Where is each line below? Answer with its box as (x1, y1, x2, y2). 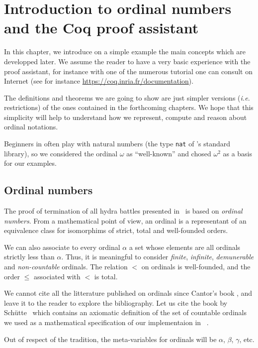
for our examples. (4, 158, 57, 168)
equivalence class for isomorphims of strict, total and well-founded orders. (4, 225, 228, 235)
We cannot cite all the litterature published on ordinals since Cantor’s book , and (4, 288, 253, 298)
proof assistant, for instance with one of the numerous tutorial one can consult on (4, 66, 253, 76)
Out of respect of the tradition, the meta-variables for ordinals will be (4, 334, 217, 344)
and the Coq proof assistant (4, 17, 199, 38)
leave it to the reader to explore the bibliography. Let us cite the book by (4, 297, 228, 308)
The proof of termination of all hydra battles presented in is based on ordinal (4, 206, 243, 216)
